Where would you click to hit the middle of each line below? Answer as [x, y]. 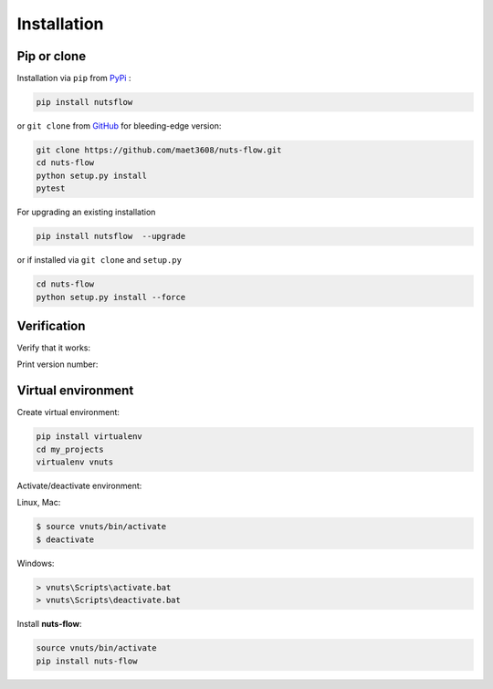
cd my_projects [70, 449]
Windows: [36, 563]
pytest [51, 188]
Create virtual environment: [68, 412]
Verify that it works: [54, 348]
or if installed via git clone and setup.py [100, 260]
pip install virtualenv [89, 437]
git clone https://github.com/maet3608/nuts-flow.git [159, 150]
